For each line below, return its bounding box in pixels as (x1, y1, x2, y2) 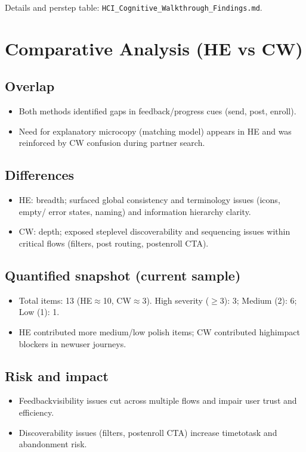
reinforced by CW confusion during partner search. (18, 136, 205, 149)
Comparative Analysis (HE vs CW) (5, 36, 303, 60)
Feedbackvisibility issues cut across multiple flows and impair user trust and (18, 394, 297, 407)
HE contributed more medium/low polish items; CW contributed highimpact (18, 325, 300, 338)
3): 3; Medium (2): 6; (220, 294, 297, 306)
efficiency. (18, 406, 54, 418)
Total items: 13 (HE (18, 294, 92, 306)
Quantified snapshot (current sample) (5, 266, 241, 284)
